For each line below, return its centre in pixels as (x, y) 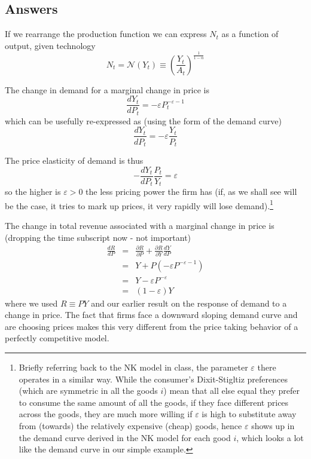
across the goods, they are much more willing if (106, 414)
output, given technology (50, 45)
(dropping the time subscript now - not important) (98, 237)
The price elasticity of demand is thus (74, 160)
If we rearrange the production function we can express (106, 34)
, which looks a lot (270, 437)
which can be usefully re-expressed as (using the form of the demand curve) (143, 120)
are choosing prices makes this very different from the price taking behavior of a (152, 326)
